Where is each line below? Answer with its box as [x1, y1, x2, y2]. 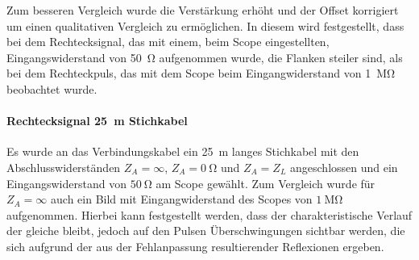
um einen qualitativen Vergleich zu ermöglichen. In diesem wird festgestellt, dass [6, 17, 404, 34]
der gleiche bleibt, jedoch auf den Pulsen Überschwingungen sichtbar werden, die [6, 222, 405, 239]
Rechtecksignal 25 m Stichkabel [6, 112, 188, 129]
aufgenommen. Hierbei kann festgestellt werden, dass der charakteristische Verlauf [6, 206, 413, 223]
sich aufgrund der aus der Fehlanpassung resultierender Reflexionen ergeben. [6, 237, 384, 254]
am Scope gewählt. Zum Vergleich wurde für [156, 174, 375, 191]
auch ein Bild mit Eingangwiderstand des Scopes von [51, 191, 313, 208]
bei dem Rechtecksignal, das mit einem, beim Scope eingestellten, [6, 33, 330, 50]
